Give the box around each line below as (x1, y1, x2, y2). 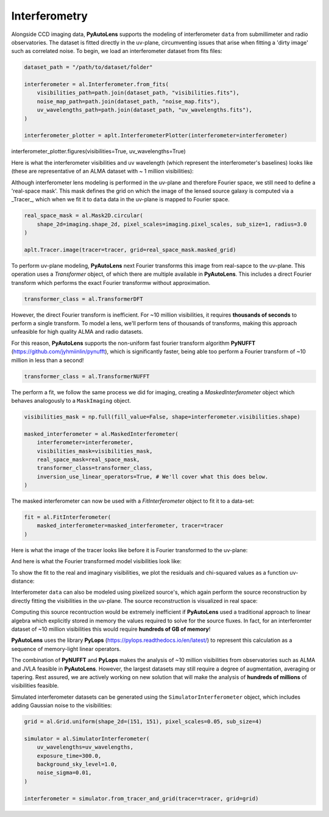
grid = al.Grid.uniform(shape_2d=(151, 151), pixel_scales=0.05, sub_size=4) (24, 718, 262, 725)
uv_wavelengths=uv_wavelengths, (37, 744, 134, 750)
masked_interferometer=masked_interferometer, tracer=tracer (37, 522, 224, 529)
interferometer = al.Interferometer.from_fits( (24, 81, 169, 88)
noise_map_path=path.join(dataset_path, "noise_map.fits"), (37, 98, 221, 105)
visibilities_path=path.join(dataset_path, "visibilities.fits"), (37, 89, 240, 96)
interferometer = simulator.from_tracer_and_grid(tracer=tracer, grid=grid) (24, 795, 259, 802)
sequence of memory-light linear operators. (11, 645, 121, 652)
